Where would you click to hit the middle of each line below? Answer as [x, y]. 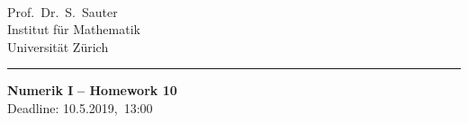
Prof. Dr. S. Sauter [63, 11]
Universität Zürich [58, 46]
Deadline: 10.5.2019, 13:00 [80, 107]
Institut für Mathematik [74, 29]
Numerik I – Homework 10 [92, 90]
